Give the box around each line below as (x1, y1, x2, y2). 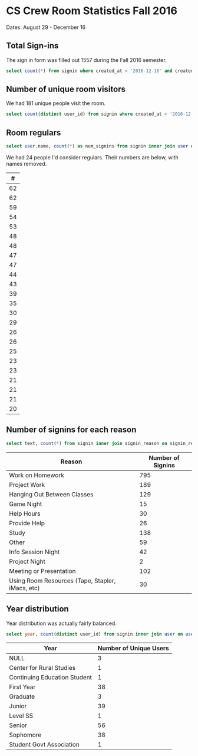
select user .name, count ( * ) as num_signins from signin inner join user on (6, 143, 196, 149)
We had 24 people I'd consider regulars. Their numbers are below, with (6, 154, 179, 161)
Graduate (9, 692, 35, 701)
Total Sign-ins (6, 41, 59, 51)
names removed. (6, 161, 47, 167)
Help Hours (9, 509, 41, 518)
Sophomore (9, 731, 42, 739)
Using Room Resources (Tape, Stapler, (9, 577, 116, 585)
